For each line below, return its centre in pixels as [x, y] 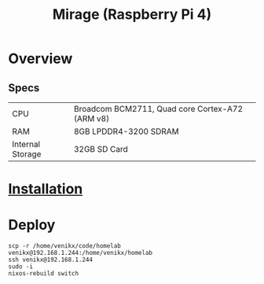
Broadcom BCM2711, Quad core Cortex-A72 [158, 109]
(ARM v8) [92, 118]
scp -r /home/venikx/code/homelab [65, 246]
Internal [26, 144]
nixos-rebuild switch [44, 274]
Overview [40, 59]
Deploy [32, 225]
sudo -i [21, 267]
